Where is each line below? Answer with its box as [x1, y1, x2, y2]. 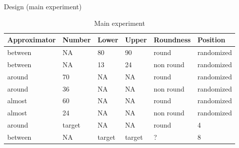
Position [197, 35, 225, 45]
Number [62, 35, 91, 45]
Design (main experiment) [4, 1, 82, 11]
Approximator [7, 35, 56, 45]
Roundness [153, 35, 191, 45]
